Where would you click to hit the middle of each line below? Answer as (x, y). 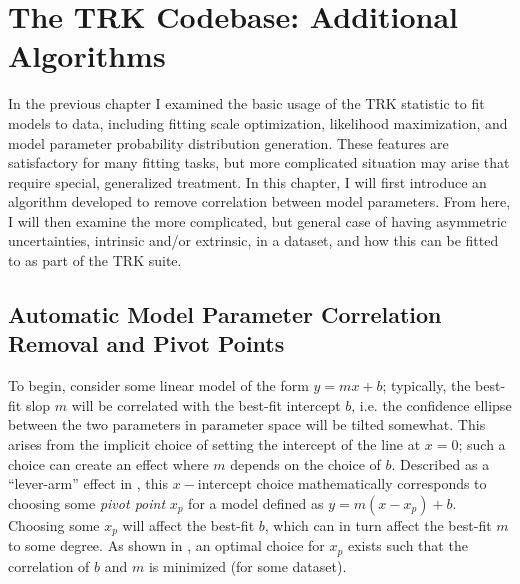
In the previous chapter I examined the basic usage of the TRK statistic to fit (246, 103)
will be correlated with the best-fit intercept (206, 404)
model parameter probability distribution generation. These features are (228, 142)
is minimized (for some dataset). (247, 565)
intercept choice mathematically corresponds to (342, 483)
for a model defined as (256, 502)
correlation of (49, 565)
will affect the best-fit (188, 524)
